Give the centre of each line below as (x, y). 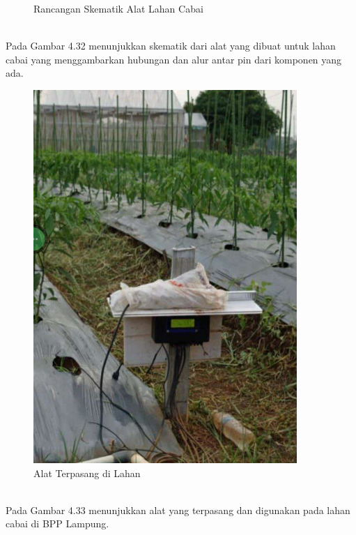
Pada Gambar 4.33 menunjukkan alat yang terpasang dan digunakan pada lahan (178, 510)
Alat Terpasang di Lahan (87, 473)
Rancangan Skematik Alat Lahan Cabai (118, 8)
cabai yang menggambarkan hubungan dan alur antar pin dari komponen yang (174, 59)
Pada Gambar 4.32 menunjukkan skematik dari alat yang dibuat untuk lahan (171, 46)
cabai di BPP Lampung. (57, 523)
